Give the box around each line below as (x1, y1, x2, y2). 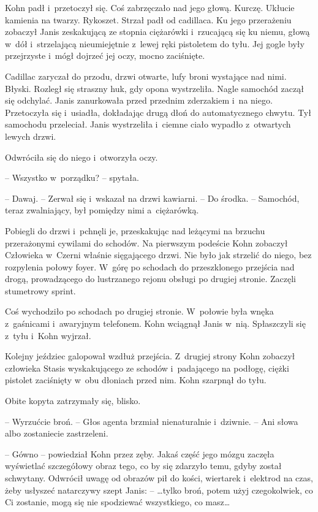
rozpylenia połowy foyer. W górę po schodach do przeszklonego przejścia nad (5, 260, 295, 273)
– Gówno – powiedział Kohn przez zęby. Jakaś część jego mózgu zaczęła (5, 447, 274, 460)
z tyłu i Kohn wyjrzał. (5, 329, 91, 342)
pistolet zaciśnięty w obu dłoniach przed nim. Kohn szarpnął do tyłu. (5, 373, 267, 386)
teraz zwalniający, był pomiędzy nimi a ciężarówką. (5, 204, 199, 216)
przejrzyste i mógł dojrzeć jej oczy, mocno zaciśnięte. (5, 49, 205, 62)
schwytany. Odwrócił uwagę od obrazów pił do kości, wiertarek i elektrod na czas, (5, 472, 313, 484)
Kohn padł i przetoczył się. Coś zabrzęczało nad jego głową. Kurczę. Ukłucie (5, 1, 295, 13)
